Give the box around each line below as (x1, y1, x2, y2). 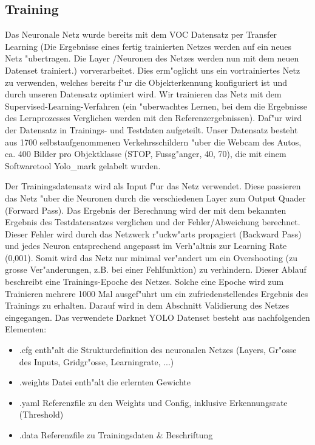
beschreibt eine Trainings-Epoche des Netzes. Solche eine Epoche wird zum (5, 275, 284, 288)
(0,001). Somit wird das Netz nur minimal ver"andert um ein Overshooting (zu (5, 251, 297, 264)
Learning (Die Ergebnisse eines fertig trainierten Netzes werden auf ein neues (5, 40, 292, 52)
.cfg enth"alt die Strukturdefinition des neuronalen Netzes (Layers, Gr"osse (19, 343, 297, 356)
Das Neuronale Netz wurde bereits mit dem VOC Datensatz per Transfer (5, 28, 277, 41)
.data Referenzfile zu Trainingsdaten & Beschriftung (19, 429, 213, 441)
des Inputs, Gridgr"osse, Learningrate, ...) (19, 355, 174, 368)
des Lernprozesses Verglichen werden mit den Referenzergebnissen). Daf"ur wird (5, 111, 302, 124)
